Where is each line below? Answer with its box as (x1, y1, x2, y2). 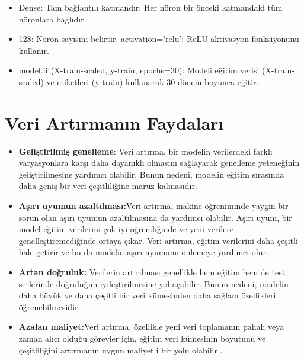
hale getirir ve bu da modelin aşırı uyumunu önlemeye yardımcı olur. (18, 246, 268, 258)
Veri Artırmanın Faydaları (5, 110, 224, 134)
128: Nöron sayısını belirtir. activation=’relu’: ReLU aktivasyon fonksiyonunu (18, 33, 299, 45)
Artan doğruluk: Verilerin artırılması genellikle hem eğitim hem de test (18, 266, 286, 278)
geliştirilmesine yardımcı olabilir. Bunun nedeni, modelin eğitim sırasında (18, 168, 284, 180)
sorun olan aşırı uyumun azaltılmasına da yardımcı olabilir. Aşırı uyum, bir (18, 211, 292, 223)
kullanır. (18, 44, 49, 56)
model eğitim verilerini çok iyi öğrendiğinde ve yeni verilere (18, 223, 234, 235)
